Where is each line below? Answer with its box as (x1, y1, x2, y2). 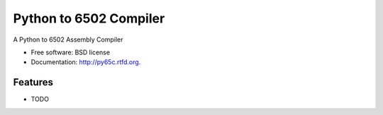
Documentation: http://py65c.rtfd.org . (30, 58, 141, 66)
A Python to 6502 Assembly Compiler (13, 35, 123, 44)
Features (13, 76, 53, 88)
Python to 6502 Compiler (13, 11, 165, 26)
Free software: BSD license (30, 48, 110, 56)
